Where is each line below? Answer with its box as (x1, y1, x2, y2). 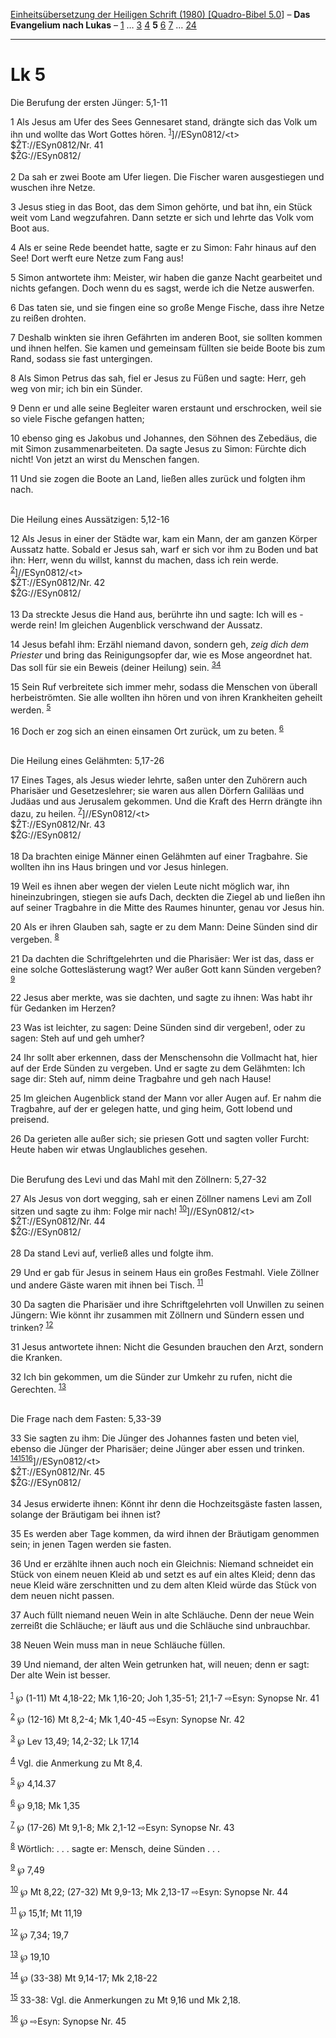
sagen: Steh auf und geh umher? (10, 1032, 145, 1044)
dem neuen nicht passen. (10, 1589, 115, 1601)
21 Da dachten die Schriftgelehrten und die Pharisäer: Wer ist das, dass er (10, 952, 315, 964)
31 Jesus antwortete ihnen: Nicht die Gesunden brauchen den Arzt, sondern (10, 1340, 324, 1353)
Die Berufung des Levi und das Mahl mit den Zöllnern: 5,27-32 (10, 1173, 267, 1185)
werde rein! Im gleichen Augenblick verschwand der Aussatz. (10, 619, 263, 631)
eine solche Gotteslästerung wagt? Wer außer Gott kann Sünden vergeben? (10, 963, 322, 975)
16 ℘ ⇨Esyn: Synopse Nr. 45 (10, 2013, 127, 2027)
